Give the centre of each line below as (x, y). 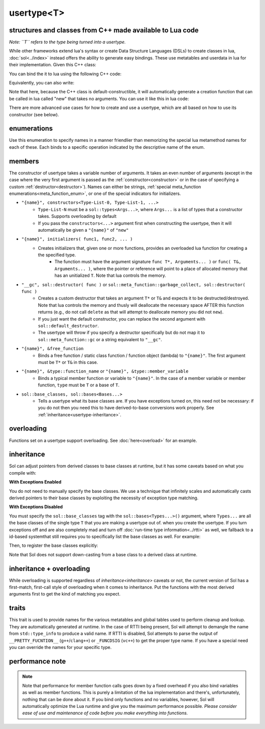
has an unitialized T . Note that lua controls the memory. (110, 275)
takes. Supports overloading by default (77, 216)
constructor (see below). (34, 114)
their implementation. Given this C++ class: (53, 65)
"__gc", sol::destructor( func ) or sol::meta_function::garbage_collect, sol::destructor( (133, 284)
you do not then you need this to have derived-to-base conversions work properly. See (126, 408)
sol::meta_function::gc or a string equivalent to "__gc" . (100, 339)
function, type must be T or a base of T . (79, 385)
